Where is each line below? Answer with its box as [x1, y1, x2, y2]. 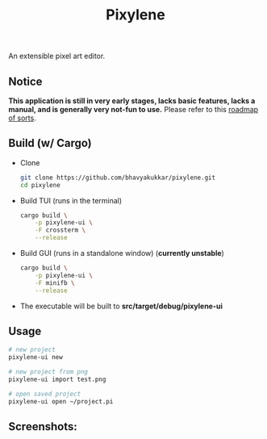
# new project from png [8, 368, 89, 376]
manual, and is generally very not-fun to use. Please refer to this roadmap [8, 105, 259, 114]
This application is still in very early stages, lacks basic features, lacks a [8, 96, 256, 106]
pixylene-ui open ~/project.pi [8, 397, 114, 405]
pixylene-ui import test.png [8, 375, 106, 383]
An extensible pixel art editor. [8, 51, 106, 61]
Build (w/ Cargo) [8, 136, 93, 150]
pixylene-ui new [8, 353, 63, 362]
